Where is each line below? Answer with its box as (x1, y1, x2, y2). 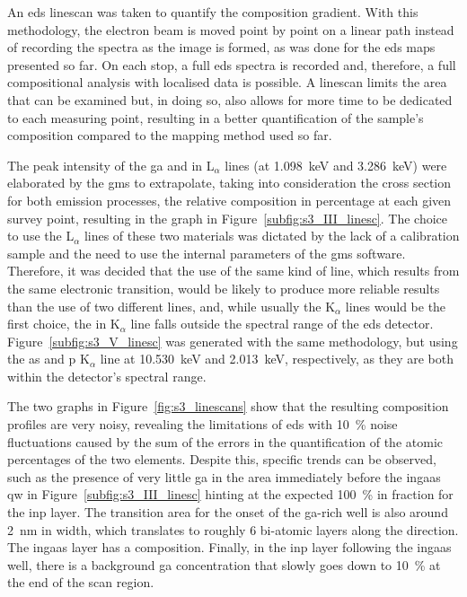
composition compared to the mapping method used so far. (7, 126, 332, 145)
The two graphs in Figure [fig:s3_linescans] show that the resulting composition (7, 397, 449, 416)
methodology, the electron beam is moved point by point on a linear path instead (7, 20, 454, 39)
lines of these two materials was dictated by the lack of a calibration (84, 226, 460, 245)
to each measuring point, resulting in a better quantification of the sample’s (7, 108, 424, 127)
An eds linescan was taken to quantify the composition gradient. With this (7, 3, 419, 21)
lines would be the (345, 296, 446, 315)
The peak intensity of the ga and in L (7, 155, 215, 174)
